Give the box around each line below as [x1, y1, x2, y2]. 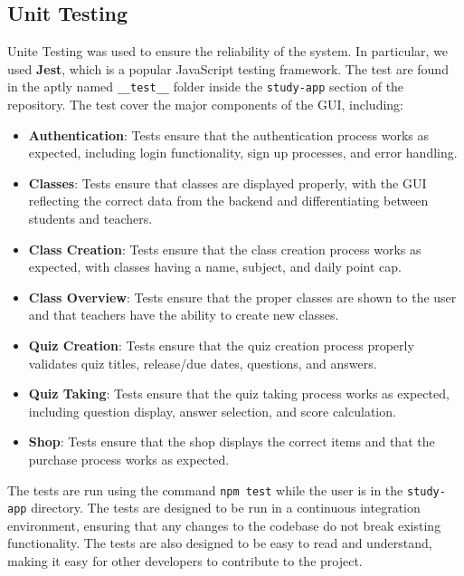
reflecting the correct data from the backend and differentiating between [28, 191, 429, 210]
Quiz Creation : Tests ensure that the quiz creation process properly [28, 335, 414, 354]
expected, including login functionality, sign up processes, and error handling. [28, 143, 458, 162]
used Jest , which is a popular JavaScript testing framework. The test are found [7, 59, 449, 78]
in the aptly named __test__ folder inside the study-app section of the [7, 77, 404, 96]
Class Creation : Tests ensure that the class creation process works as [28, 239, 421, 258]
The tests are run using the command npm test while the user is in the [7, 480, 403, 499]
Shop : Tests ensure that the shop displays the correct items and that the [28, 432, 435, 451]
